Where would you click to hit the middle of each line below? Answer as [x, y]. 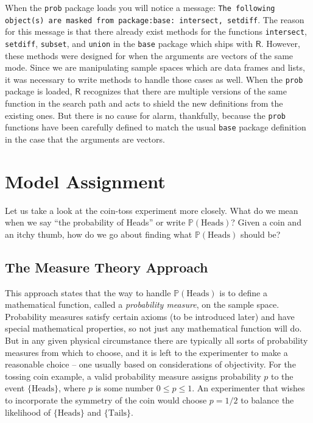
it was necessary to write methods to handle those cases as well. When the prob [154, 79]
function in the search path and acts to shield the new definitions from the [144, 103]
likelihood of [28, 412]
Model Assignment [85, 181]
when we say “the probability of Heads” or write [95, 222]
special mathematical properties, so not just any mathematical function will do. [153, 328]
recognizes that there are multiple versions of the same [185, 91]
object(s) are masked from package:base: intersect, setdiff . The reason [155, 19]
